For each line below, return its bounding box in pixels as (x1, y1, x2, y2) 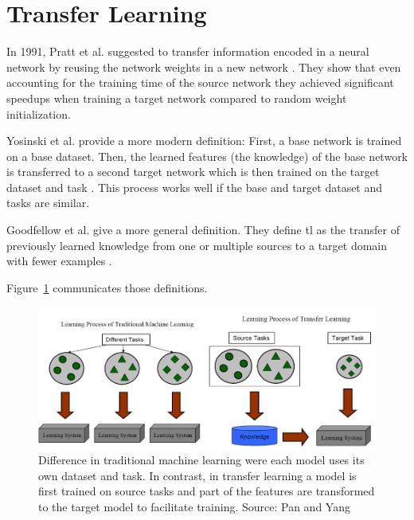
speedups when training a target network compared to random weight (6, 89, 347, 106)
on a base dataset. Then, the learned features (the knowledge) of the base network (6, 147, 408, 164)
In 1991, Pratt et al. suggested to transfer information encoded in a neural (6, 43, 369, 60)
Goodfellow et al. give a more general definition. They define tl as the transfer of (6, 221, 400, 238)
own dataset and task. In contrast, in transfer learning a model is (38, 467, 357, 483)
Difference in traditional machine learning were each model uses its (38, 451, 365, 467)
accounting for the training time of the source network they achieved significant (6, 74, 394, 91)
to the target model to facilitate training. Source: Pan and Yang (38, 498, 350, 514)
